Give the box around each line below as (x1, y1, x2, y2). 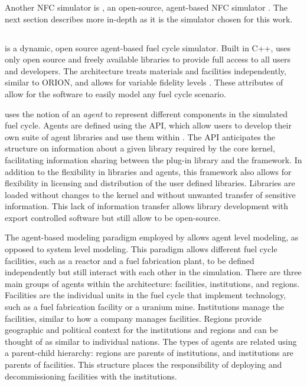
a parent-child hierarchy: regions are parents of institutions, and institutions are (5, 347, 293, 359)
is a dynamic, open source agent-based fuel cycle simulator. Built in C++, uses (5, 41, 291, 54)
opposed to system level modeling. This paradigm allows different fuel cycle (5, 243, 277, 255)
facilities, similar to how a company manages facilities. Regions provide (5, 312, 262, 324)
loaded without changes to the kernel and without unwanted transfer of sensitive (5, 188, 296, 200)
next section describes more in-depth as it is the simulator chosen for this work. (5, 12, 293, 25)
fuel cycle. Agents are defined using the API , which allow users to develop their (5, 119, 292, 131)
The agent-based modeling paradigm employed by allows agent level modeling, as (5, 231, 299, 243)
